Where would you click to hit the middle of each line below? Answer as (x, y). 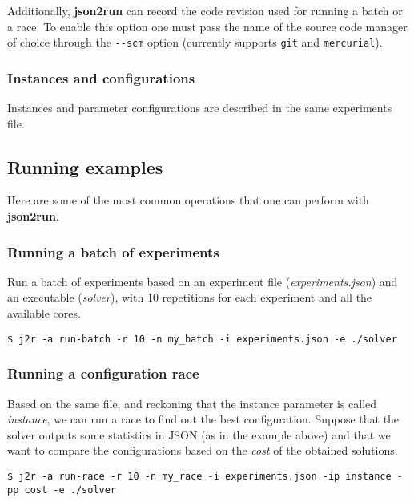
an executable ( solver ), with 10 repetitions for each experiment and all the (190, 297)
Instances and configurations (101, 77)
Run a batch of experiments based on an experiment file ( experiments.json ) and (203, 281)
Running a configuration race (103, 373)
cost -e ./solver (70, 490)
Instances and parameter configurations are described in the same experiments (200, 108)
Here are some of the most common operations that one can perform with (188, 200)
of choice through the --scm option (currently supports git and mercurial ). (195, 42)
